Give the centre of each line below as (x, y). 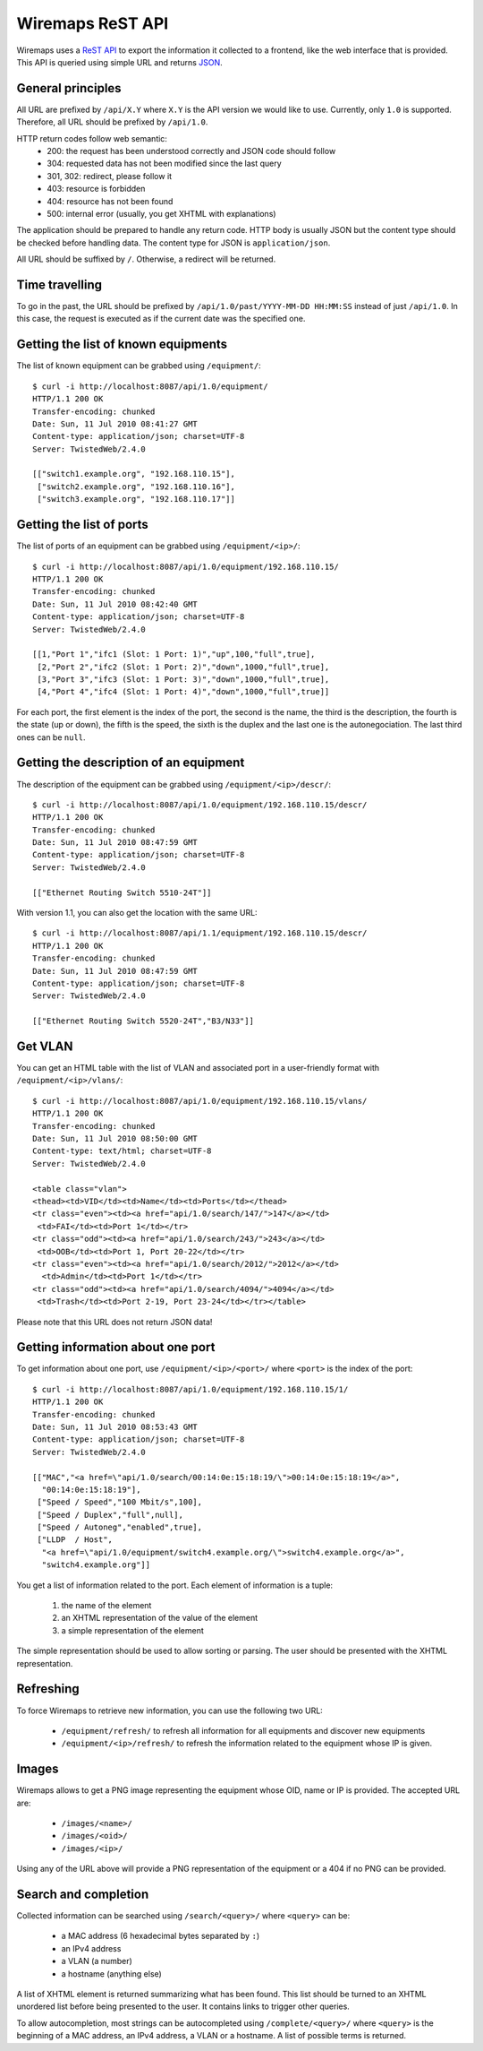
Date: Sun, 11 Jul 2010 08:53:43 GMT (115, 1426)
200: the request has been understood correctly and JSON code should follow (191, 151)
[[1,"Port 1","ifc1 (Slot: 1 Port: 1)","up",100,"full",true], (174, 655)
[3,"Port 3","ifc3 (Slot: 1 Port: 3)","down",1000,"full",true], (183, 680)
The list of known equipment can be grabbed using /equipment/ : (139, 366)
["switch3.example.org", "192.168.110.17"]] (136, 499)
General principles (69, 88)
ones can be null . (51, 737)
